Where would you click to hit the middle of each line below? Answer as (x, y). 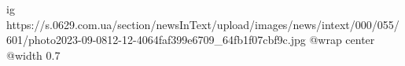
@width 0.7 (33, 55)
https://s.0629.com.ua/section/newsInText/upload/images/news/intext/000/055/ (203, 24)
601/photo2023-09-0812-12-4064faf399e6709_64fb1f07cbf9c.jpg (156, 40)
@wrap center (342, 40)
